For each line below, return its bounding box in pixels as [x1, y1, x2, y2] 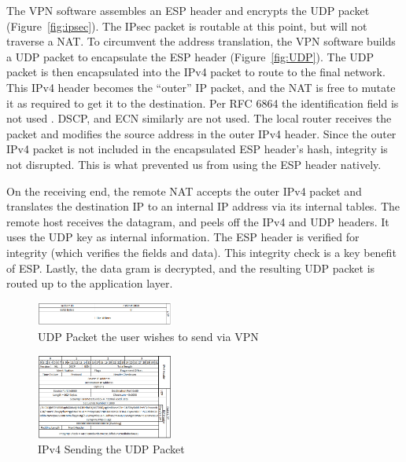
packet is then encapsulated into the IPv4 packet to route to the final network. [6, 64, 386, 80]
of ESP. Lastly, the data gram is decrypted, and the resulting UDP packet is [6, 259, 375, 276]
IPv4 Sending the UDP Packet [38, 441, 185, 457]
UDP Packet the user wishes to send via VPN [38, 328, 259, 344]
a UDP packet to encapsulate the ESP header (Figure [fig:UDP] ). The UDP [6, 48, 375, 64]
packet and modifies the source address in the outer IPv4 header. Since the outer [6, 125, 397, 141]
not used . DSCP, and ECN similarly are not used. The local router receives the [6, 110, 392, 126]
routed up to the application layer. [6, 275, 173, 291]
